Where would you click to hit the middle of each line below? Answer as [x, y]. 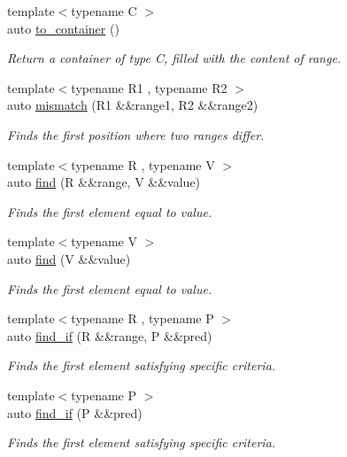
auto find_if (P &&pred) [75, 412]
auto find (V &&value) [69, 258]
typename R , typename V [143, 164]
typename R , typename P [143, 318]
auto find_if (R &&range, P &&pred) [110, 335]
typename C [104, 11]
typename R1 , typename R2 [149, 87]
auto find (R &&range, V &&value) [104, 182]
